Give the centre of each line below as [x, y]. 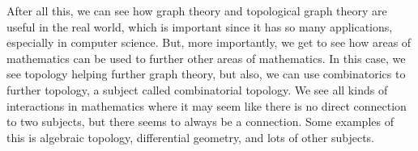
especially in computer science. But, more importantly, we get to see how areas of [209, 42]
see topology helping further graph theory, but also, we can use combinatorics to [206, 74]
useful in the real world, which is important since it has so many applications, [200, 26]
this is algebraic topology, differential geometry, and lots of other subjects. [191, 137]
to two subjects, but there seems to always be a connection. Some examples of [200, 122]
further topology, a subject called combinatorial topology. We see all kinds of [197, 89]
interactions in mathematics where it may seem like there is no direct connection [207, 105]
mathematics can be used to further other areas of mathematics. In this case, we [206, 58]
